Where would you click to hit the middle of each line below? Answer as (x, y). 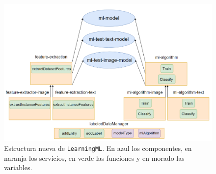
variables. (18, 167)
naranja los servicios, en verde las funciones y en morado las (94, 158)
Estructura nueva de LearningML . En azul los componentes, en (98, 148)
